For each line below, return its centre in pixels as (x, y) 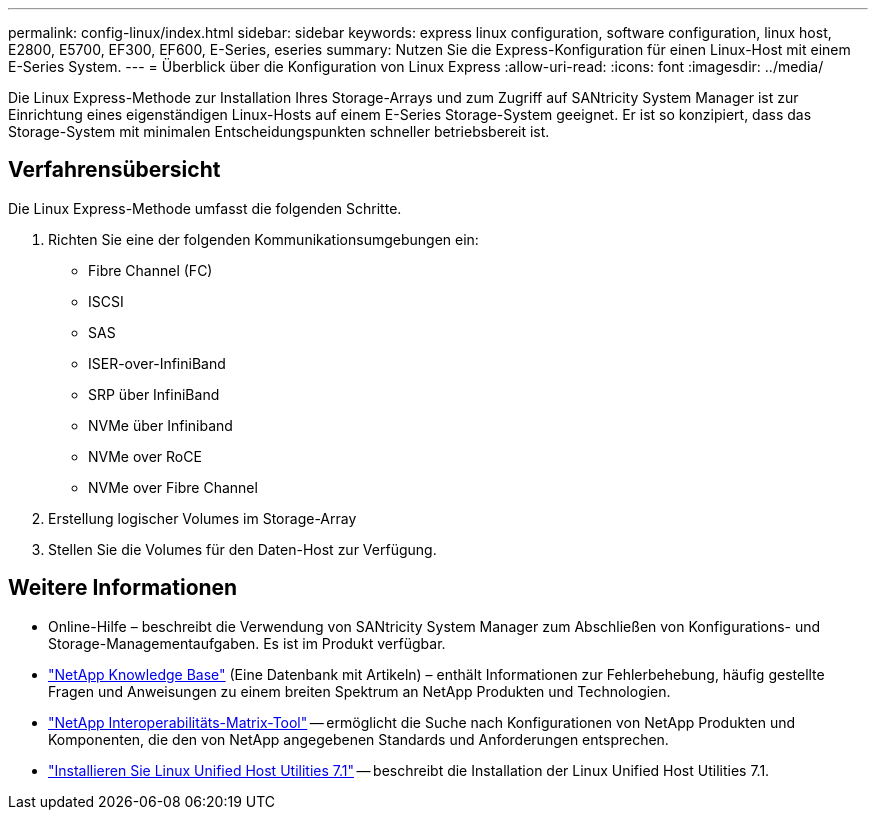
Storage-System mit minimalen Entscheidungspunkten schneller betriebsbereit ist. (279, 131)
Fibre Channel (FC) (150, 270)
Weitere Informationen (123, 588)
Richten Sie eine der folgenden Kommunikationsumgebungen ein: (263, 239)
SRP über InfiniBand (154, 394)
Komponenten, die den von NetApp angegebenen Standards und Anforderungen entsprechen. (358, 739)
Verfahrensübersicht (114, 170)
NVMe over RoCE (145, 456)
